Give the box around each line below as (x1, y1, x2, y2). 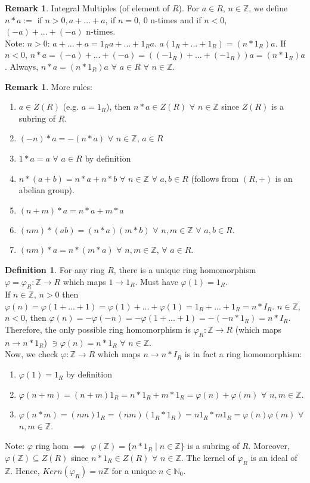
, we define (249, 2, 288, 14)
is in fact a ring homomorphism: (184, 348, 302, 360)
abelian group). (18, 184, 75, 196)
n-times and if (150, 13, 201, 26)
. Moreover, (248, 439, 290, 452)
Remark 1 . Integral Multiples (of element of (5, 2, 170, 14)
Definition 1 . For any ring (5, 263, 105, 275)
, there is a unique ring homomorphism (113, 263, 256, 275)
